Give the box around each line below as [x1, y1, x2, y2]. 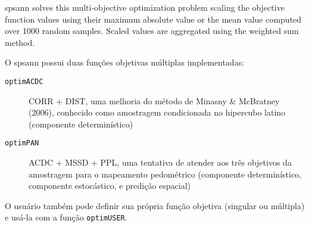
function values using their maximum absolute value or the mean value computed [5, 13, 302, 25]
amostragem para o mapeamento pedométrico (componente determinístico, [29, 167, 301, 180]
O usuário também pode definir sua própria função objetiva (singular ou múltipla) [5, 199, 305, 212]
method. [5, 36, 35, 48]
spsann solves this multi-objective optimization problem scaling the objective [5, 1, 285, 13]
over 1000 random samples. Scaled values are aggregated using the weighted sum [5, 24, 299, 37]
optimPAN [5, 139, 39, 148]
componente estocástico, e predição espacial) [29, 179, 191, 192]
